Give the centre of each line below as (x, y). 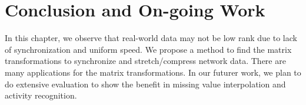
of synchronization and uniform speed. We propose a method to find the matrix (148, 49)
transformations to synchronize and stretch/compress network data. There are (145, 61)
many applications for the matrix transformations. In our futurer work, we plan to (153, 72)
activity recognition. (41, 95)
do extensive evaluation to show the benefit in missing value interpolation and (145, 84)
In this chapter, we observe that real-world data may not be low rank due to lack (151, 38)
